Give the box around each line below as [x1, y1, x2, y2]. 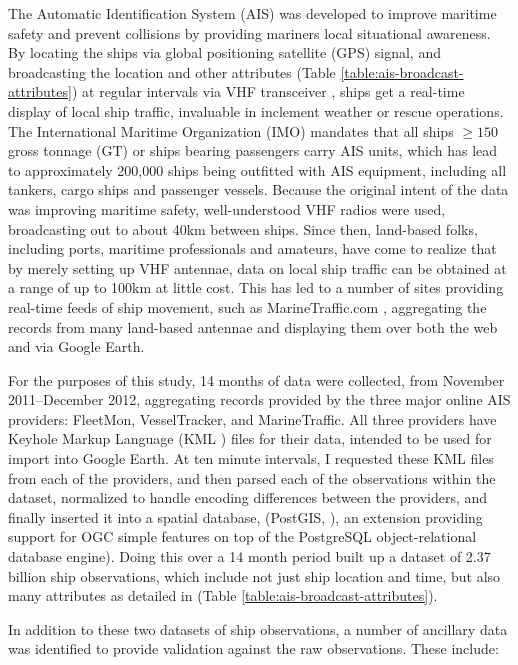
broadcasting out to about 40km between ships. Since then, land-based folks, [8, 218, 478, 239]
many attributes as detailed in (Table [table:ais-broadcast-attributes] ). [8, 585, 438, 606]
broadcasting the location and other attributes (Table [8, 61, 336, 82]
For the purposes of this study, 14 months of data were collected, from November [8, 369, 505, 390]
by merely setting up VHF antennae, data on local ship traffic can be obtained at [8, 257, 507, 278]
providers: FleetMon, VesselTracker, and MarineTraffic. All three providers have [8, 408, 497, 429]
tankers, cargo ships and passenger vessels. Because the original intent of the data [8, 179, 509, 200]
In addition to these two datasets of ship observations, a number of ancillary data [8, 618, 508, 639]
